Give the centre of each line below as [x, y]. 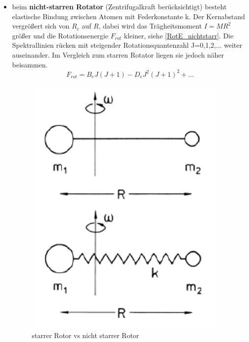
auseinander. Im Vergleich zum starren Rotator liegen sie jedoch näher [118, 54]
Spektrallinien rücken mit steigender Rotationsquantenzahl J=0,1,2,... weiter [127, 45]
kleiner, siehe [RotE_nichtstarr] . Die [179, 35]
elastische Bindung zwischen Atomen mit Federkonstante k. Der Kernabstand [128, 16]
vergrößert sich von [41, 26]
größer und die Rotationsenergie [60, 35]
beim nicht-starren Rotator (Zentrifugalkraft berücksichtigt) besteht [119, 6]
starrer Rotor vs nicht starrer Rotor [85, 335]
